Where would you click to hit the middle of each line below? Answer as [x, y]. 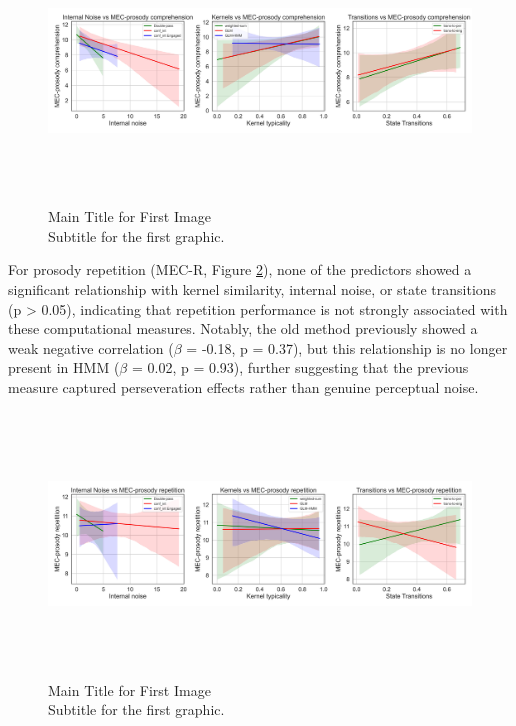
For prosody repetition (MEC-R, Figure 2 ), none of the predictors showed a [240, 269]
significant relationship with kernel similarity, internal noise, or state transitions [252, 288]
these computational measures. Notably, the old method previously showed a [243, 328]
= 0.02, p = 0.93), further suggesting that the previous [300, 367]
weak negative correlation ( [91, 347]
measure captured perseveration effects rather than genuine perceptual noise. [243, 386]
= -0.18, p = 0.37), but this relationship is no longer [347, 347]
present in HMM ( [64, 367]
